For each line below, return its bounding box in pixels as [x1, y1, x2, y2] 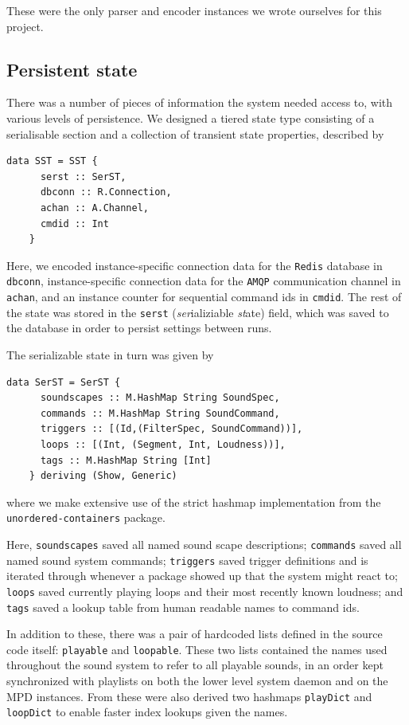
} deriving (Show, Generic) [29, 470, 177, 482]
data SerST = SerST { [6, 376, 121, 388]
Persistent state [6, 57, 138, 81]
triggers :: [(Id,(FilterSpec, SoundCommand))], [40, 423, 303, 435]
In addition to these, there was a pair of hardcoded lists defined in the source [6, 625, 383, 642]
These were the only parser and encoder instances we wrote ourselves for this [6, 2, 382, 18]
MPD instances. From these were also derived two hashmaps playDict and [6, 688, 372, 704]
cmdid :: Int [40, 217, 109, 229]
